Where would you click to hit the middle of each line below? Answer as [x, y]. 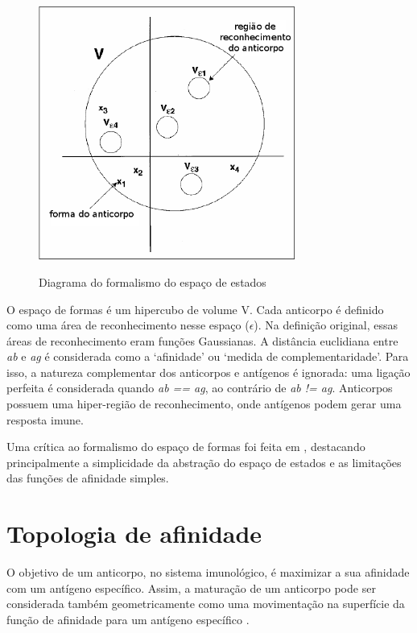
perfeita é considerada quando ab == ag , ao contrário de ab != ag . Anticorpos [200, 388]
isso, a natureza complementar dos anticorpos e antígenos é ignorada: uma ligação [208, 372]
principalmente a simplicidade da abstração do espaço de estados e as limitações [204, 462]
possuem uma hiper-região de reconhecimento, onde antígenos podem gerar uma [204, 404]
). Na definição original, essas [326, 325]
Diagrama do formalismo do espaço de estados [153, 281]
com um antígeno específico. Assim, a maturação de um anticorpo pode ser [191, 587]
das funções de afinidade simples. [88, 478]
